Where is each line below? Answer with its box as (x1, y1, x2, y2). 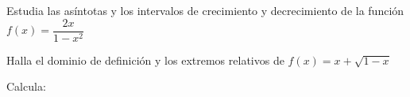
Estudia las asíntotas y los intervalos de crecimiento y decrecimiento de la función (6, 2, 404, 18)
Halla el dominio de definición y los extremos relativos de (6, 51, 284, 68)
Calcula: (6, 78, 46, 95)
